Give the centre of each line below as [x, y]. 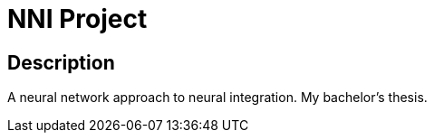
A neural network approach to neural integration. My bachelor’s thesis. [217, 98]
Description [61, 62]
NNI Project [77, 19]
